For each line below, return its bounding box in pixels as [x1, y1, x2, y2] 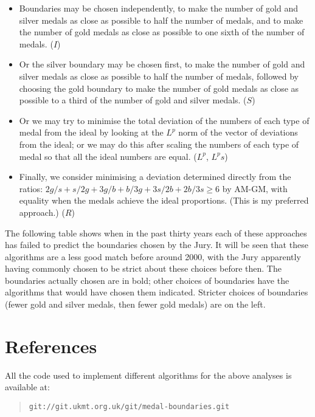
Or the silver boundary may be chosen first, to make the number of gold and [19, 58, 305, 71]
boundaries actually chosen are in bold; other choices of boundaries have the [5, 274, 289, 286]
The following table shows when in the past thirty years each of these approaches [5, 226, 307, 239]
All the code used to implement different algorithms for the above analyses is [5, 368, 292, 381]
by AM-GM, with [222, 182, 288, 195]
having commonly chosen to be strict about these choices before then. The [5, 262, 282, 275]
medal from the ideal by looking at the [19, 126, 164, 139]
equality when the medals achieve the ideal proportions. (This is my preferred [19, 194, 309, 207]
